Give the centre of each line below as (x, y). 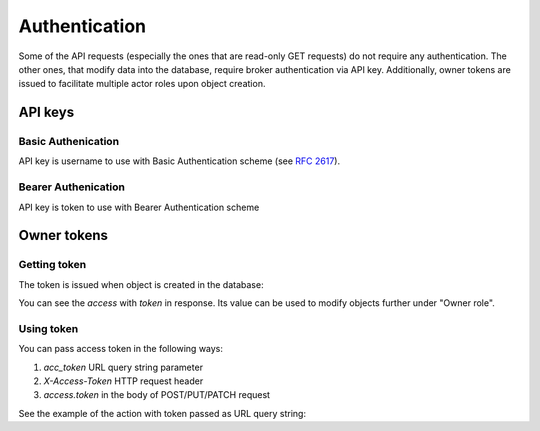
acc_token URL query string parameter (123, 367)
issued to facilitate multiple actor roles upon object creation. (142, 84)
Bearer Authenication (71, 187)
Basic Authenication (69, 142)
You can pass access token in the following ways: (121, 349)
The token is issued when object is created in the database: (141, 284)
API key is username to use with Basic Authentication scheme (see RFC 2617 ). (179, 161)
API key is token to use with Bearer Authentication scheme (139, 207)
